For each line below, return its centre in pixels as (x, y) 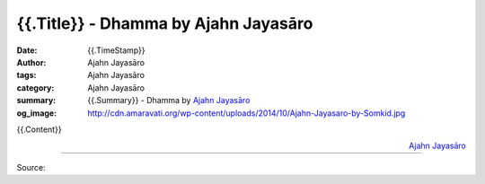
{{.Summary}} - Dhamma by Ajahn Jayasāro (169, 101)
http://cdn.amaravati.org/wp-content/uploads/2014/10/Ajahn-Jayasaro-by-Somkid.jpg (247, 113)
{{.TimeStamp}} (116, 50)
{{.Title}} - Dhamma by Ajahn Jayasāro (165, 23)
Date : (27, 50)
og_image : (37, 113)
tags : (26, 75)
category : (35, 88)
